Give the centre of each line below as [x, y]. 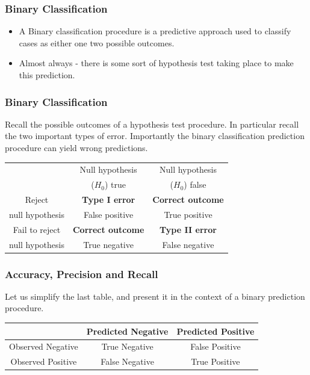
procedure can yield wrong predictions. [76, 147]
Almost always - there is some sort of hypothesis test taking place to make [156, 63]
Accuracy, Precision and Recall [82, 274]
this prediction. [47, 75]
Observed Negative [44, 346]
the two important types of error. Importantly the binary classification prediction [155, 136]
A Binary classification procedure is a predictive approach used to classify [155, 31]
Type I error [109, 200]
